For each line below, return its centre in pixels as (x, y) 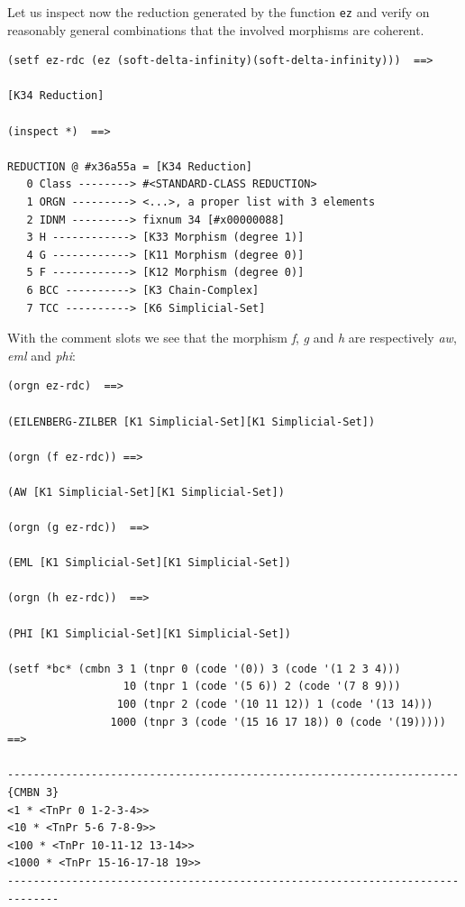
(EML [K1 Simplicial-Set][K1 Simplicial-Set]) (149, 563)
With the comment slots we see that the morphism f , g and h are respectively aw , (232, 338)
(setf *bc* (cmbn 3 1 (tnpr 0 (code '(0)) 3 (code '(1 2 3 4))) (204, 669)
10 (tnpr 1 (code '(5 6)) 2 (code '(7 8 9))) (262, 687)
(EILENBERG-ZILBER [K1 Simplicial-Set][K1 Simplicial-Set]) (191, 421)
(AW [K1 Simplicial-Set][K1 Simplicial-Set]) (146, 492)
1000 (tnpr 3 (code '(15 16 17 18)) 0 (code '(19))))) (278, 722)
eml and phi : (41, 355)
